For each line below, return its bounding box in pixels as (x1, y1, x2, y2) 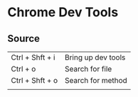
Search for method (64, 76, 128, 85)
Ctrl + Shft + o (11, 76, 58, 85)
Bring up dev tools (64, 52, 126, 62)
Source (7, 33, 41, 45)
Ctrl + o (11, 64, 36, 74)
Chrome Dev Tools (7, 4, 119, 21)
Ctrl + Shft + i (11, 52, 55, 62)
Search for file (64, 64, 112, 74)
